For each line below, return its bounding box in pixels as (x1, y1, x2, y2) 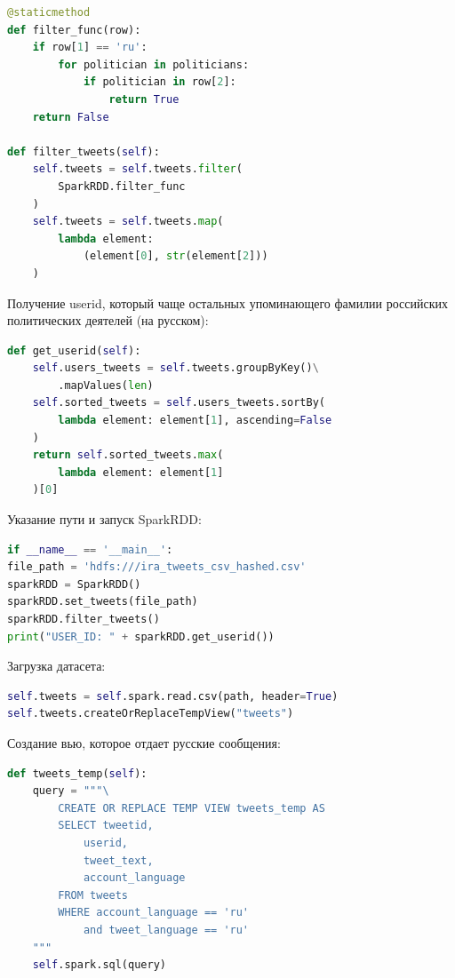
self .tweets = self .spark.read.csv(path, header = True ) (7, 689, 339, 703)
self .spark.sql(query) (32, 958, 166, 972)
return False (32, 110, 109, 123)
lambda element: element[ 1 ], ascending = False (58, 414, 332, 427)
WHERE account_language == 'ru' (58, 906, 250, 919)
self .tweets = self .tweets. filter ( (32, 163, 243, 176)
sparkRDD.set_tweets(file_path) (7, 595, 198, 608)
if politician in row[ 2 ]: (83, 76, 236, 89)
